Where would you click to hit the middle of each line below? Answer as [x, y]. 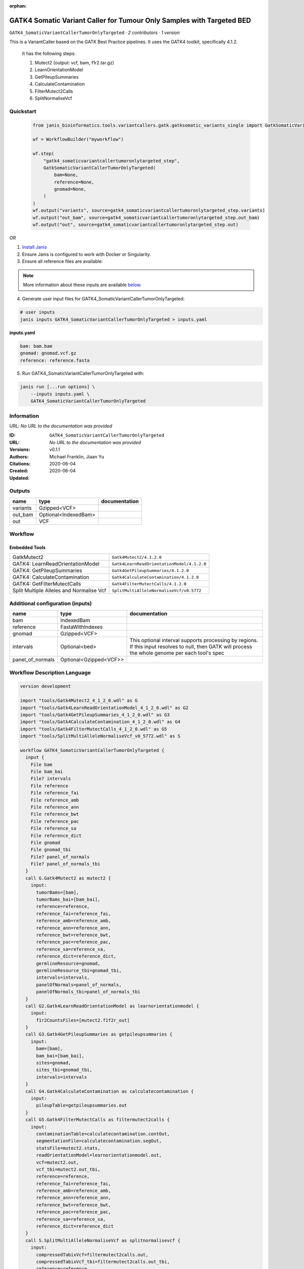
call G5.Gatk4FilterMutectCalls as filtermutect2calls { [98, 1120]
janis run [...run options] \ [58, 387]
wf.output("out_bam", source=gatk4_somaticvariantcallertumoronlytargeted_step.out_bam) [146, 218]
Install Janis [34, 247]
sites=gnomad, [53, 1063]
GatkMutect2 [28, 557]
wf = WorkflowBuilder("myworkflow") [78, 139]
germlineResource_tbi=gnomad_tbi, [79, 970]
